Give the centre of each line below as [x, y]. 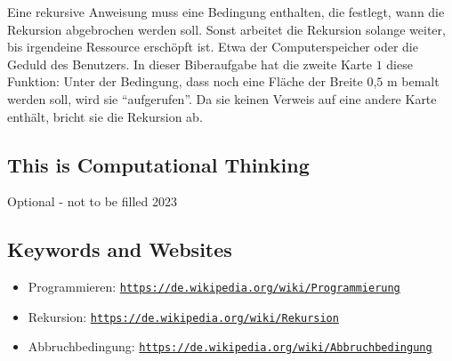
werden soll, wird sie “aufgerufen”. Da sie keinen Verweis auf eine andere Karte [222, 98]
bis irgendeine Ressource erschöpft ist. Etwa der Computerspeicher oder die [213, 47]
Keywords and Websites [120, 249]
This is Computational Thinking [158, 164]
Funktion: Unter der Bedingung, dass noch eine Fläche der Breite [185, 81]
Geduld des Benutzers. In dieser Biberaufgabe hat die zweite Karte [190, 64]
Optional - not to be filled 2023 [92, 201]
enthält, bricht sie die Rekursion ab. [105, 116]
